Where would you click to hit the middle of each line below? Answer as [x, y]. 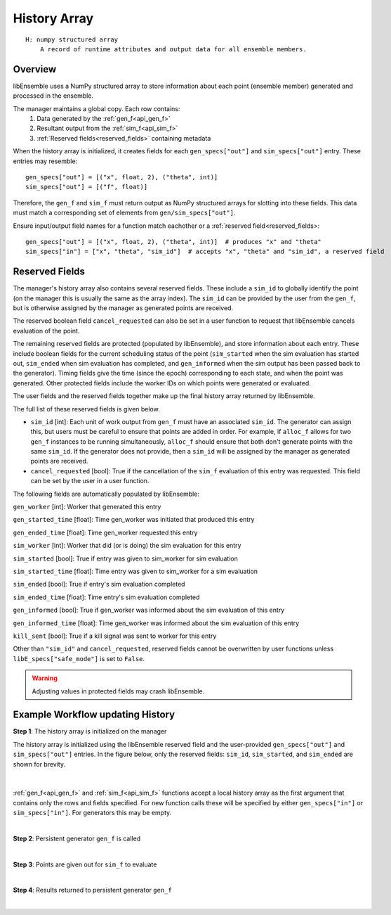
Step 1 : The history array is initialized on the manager [90, 731]
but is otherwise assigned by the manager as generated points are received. [123, 308]
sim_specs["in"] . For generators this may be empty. [92, 813]
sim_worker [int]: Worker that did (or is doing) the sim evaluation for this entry [127, 546]
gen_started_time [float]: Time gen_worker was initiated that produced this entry [134, 520]
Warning [45, 678]
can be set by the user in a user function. [90, 481]
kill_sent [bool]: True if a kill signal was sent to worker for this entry [115, 636]
